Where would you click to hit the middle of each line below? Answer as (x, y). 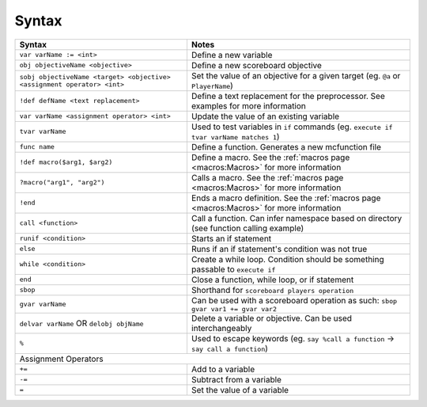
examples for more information (248, 105)
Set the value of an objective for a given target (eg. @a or (296, 75)
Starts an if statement (231, 238)
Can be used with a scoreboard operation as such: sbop (294, 300)
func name (37, 147)
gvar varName (43, 304)
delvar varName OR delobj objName (81, 323)
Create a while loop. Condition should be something (288, 259)
